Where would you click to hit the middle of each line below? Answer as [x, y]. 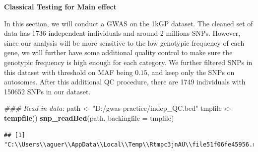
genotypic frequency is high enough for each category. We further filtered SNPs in [128, 62]
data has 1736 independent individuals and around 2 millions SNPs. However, [122, 33]
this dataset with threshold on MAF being [68, 72]
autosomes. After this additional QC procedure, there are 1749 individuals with [125, 82]
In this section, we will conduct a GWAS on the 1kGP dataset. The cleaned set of [129, 23]
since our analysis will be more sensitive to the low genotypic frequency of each [124, 42]
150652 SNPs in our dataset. [47, 91]
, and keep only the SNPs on [191, 72]
